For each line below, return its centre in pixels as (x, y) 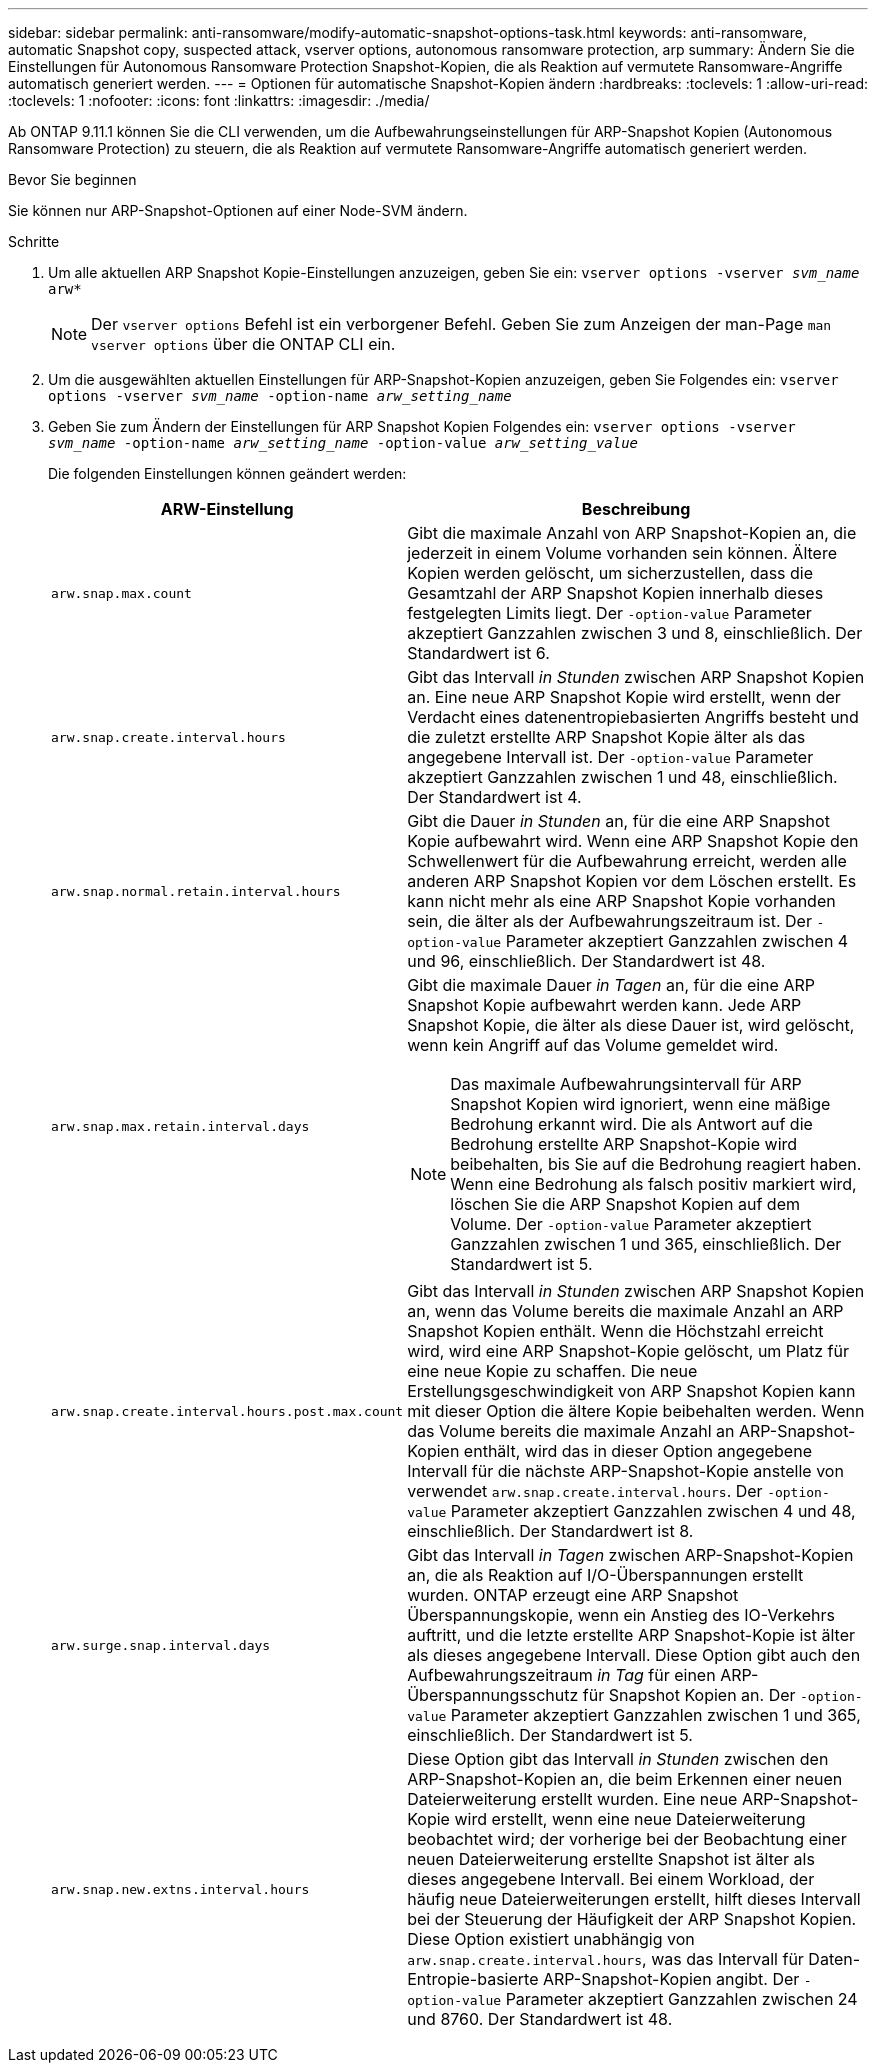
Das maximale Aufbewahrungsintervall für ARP (626, 1084)
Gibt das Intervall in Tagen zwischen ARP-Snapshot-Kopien (630, 1555)
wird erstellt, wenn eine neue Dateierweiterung (630, 1819)
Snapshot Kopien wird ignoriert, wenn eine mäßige (640, 1104)
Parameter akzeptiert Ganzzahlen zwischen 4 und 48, (653, 1511)
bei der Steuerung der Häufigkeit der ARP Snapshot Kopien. (632, 1919)
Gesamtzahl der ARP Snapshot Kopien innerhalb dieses (615, 593)
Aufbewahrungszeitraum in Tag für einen (561, 1675)
